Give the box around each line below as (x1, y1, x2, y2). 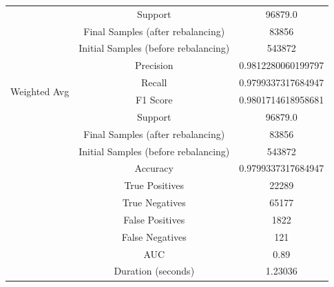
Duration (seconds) (114, 264, 195, 278)
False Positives (123, 212, 185, 226)
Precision (134, 58, 174, 72)
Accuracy (134, 161, 174, 175)
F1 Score (136, 92, 173, 106)
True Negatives (122, 195, 186, 210)
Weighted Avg (10, 83, 70, 98)
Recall (140, 75, 167, 90)
